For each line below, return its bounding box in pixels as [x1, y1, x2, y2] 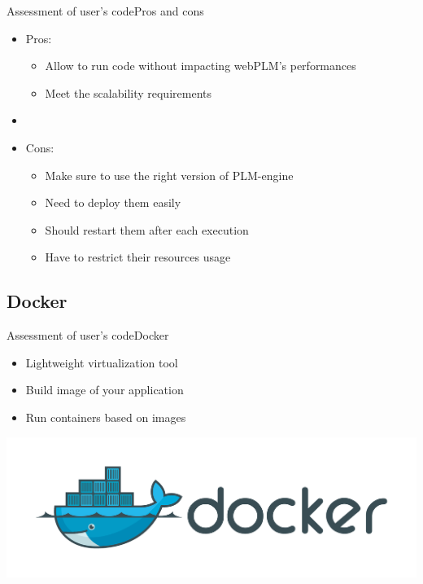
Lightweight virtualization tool [25, 353, 178, 371]
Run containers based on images [25, 408, 186, 425]
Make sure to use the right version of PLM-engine [45, 166, 294, 183]
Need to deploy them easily [45, 194, 181, 211]
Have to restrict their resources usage [45, 248, 231, 266]
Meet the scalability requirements [45, 84, 211, 101]
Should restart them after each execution [45, 221, 249, 238]
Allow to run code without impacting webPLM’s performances [45, 57, 356, 74]
